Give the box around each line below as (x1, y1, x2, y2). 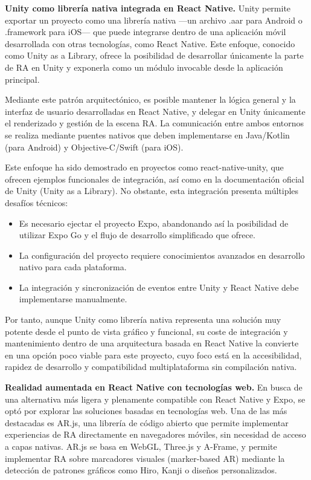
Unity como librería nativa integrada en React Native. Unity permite (5, 2, 291, 14)
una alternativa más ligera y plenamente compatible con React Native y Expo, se (5, 392, 306, 405)
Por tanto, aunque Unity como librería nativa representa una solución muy (5, 313, 281, 326)
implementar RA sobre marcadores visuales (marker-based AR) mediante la (5, 452, 285, 464)
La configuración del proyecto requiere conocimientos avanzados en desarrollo (19, 248, 305, 261)
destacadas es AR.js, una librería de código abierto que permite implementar (5, 416, 289, 429)
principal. (5, 73, 40, 85)
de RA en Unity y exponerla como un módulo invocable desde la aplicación (5, 60, 283, 73)
